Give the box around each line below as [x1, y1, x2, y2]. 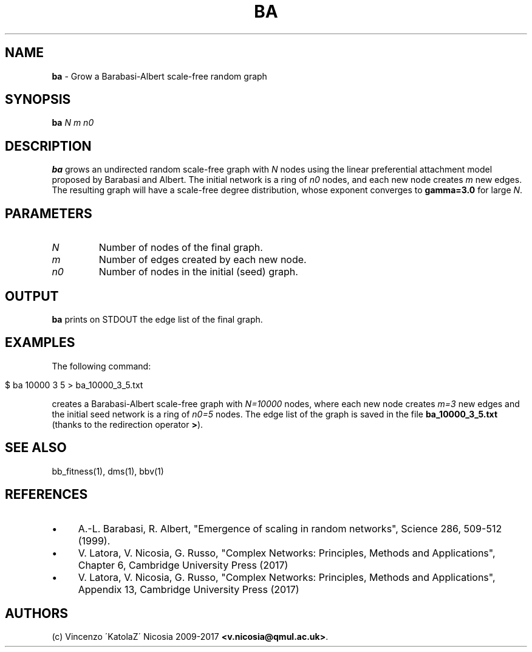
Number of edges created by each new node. [98, 253, 307, 266]
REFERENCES [5, 487, 88, 503]
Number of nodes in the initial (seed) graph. [98, 266, 298, 278]
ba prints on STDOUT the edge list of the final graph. [52, 314, 263, 324]
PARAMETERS [5, 205, 92, 221]
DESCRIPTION [5, 138, 92, 154]
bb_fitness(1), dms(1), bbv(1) [52, 465, 164, 476]
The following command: [52, 360, 151, 371]
